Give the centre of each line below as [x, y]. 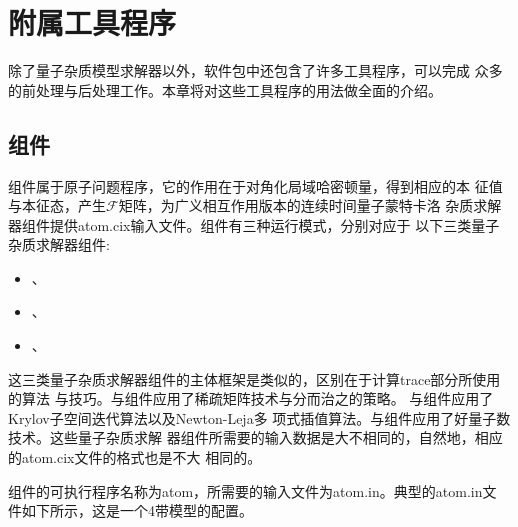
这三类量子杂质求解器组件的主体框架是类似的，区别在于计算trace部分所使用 [254, 378]
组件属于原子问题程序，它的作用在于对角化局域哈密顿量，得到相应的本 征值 [255, 185]
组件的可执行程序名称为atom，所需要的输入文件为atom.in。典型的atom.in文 [252, 490]
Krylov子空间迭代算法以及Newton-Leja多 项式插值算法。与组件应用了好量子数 [259, 417]
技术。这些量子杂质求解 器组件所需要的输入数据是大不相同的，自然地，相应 [255, 437]
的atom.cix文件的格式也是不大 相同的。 [135, 457]
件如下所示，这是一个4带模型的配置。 [130, 510]
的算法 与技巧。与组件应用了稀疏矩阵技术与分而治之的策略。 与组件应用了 [251, 398]
